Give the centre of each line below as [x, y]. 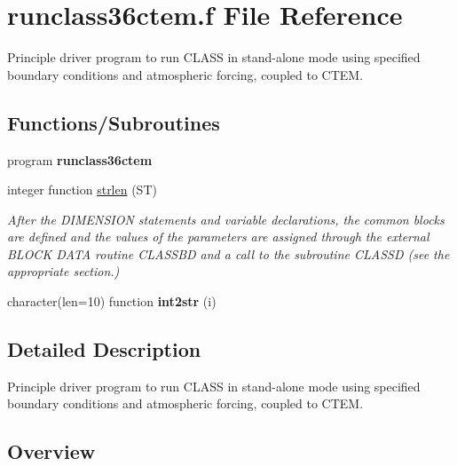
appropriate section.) [63, 271]
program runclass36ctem [80, 159]
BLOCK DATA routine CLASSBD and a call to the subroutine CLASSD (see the [228, 253]
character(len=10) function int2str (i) [112, 301]
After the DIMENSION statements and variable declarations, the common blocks [226, 219]
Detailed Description [104, 349]
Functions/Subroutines [114, 122]
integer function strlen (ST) [82, 190]
